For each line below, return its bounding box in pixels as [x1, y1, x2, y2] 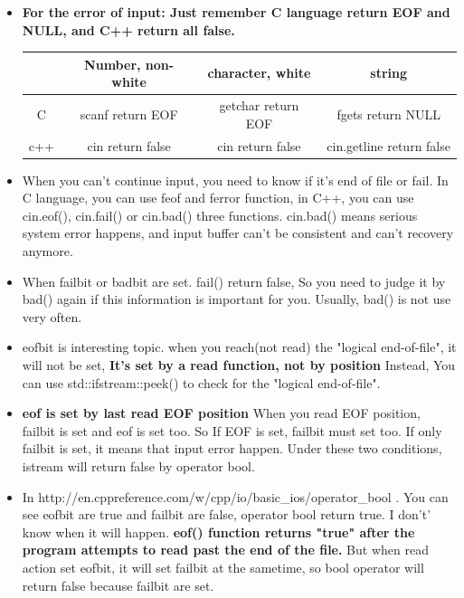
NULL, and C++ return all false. [22, 20, 235, 39]
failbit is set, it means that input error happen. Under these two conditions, [22, 439, 442, 458]
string [370, 63, 408, 82]
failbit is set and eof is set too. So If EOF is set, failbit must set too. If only [22, 421, 442, 440]
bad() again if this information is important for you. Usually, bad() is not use [22, 290, 451, 308]
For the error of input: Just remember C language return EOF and [22, 3, 450, 21]
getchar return [219, 96, 299, 115]
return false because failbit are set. [22, 575, 214, 594]
